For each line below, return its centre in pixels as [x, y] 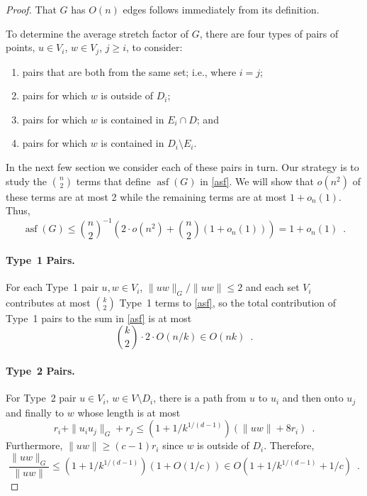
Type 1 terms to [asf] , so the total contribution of [228, 302]
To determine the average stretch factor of [97, 33]
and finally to [35, 412]
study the [27, 181]
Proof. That [31, 9]
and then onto [313, 398]
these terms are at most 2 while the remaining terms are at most [146, 196]
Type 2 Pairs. [40, 371]
